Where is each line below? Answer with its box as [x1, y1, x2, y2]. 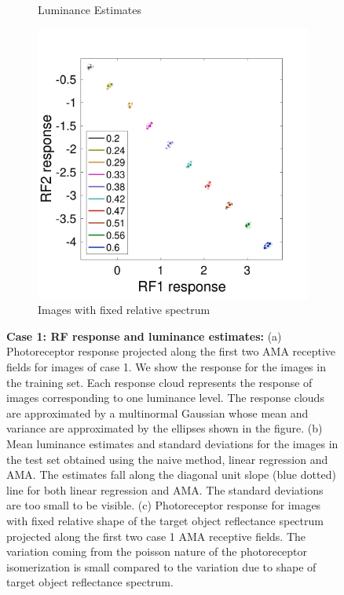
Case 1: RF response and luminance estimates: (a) [6, 327, 282, 344]
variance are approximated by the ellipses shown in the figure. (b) [6, 420, 323, 436]
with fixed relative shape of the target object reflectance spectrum [6, 512, 324, 528]
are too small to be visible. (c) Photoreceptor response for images [6, 497, 321, 513]
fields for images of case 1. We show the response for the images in [6, 358, 326, 374]
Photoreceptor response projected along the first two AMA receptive [6, 343, 336, 360]
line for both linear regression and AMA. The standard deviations [6, 481, 324, 498]
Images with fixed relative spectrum [38, 301, 210, 318]
